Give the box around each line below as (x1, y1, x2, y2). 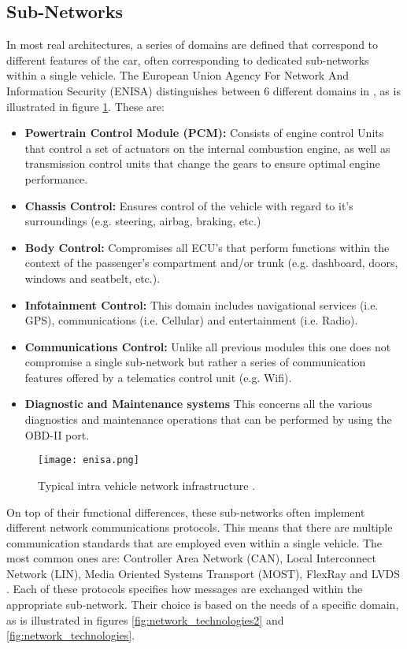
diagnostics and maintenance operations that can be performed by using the (24, 411, 392, 428)
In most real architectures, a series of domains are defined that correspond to (6, 36, 379, 53)
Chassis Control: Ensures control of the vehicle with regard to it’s (24, 197, 353, 213)
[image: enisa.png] (38, 454, 139, 466)
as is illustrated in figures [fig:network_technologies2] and (6, 611, 284, 628)
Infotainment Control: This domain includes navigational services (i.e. (24, 296, 379, 313)
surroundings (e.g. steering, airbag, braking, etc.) (24, 213, 261, 229)
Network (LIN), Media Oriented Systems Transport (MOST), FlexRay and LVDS (6, 565, 400, 581)
